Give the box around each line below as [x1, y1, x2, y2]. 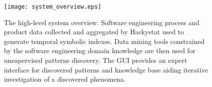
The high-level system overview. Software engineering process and [4, 17, 200, 27]
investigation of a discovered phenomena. [4, 74, 126, 84]
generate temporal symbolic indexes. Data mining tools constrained [4, 36, 205, 46]
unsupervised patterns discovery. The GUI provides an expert [4, 55, 187, 65]
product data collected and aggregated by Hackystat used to [4, 27, 184, 37]
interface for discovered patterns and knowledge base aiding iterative [4, 64, 208, 74]
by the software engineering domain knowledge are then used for [4, 45, 195, 56]
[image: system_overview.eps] [4, 3, 102, 10]
